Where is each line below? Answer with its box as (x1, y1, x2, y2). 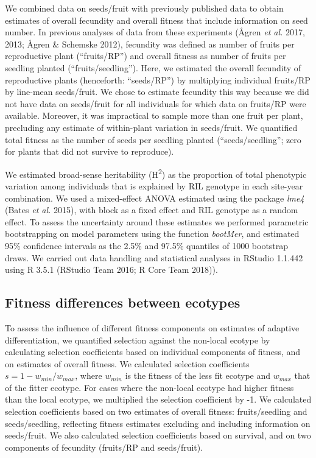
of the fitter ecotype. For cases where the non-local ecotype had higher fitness (5, 381, 294, 393)
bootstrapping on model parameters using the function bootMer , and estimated (5, 227, 300, 240)
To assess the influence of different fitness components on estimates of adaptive (5, 321, 300, 334)
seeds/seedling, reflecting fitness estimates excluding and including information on (5, 417, 311, 429)
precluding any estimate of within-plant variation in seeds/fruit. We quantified (5, 121, 298, 133)
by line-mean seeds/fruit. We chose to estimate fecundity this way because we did (5, 85, 309, 98)
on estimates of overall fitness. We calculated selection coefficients (5, 357, 250, 370)
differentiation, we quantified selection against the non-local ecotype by (5, 333, 270, 346)
